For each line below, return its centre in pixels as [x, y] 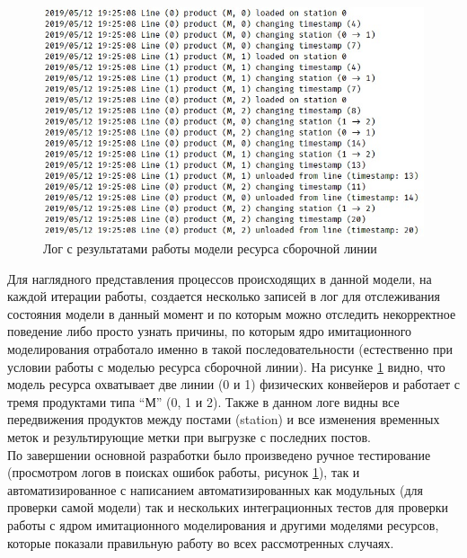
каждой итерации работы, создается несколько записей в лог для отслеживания [224, 296]
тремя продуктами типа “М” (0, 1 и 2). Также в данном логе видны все [203, 401]
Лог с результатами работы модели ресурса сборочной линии [210, 248]
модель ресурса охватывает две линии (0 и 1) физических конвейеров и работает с [233, 384]
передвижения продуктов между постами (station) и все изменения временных [224, 419]
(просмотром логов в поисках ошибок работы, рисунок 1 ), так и [184, 472]
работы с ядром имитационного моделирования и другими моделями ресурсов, [223, 525]
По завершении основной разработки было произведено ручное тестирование [219, 454]
